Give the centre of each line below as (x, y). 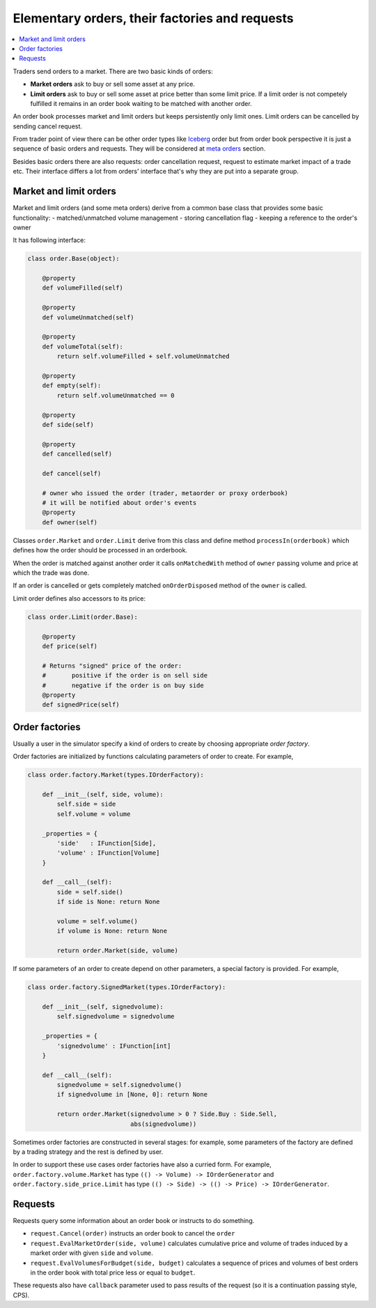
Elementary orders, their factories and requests (153, 18)
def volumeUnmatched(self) (88, 317)
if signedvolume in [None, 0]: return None (132, 1095)
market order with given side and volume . (92, 1253)
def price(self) (70, 646)
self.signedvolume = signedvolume (116, 1016)
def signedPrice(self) (81, 705)
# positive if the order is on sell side (125, 676)
